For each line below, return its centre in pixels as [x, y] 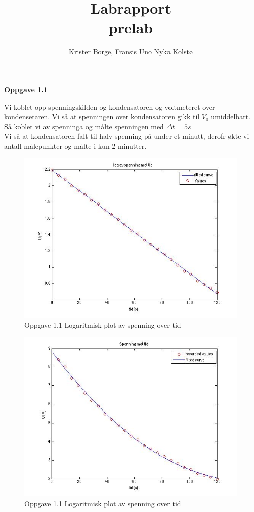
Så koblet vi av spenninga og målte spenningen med [84, 126]
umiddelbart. [231, 116]
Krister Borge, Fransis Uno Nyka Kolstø [131, 52]
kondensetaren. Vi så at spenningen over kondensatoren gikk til [102, 116]
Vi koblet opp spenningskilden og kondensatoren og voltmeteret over [110, 106]
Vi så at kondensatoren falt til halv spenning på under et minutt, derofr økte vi [127, 136]
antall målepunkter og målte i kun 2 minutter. [75, 145]
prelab [131, 27]
